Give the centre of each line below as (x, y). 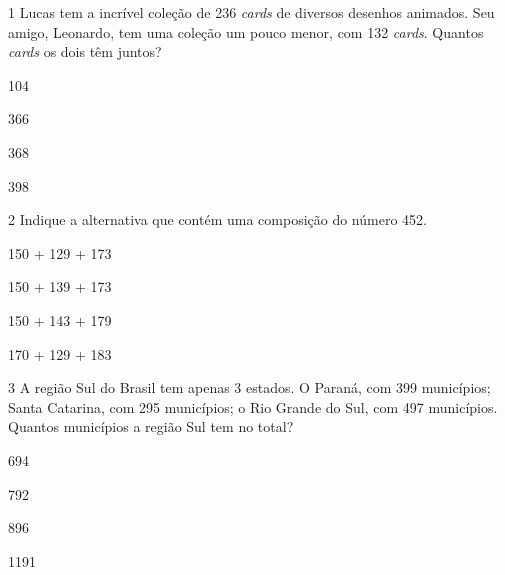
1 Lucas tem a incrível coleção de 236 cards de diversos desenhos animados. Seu (251, 12)
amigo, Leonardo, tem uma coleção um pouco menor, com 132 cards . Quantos (246, 31)
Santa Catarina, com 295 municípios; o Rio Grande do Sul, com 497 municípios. (253, 406)
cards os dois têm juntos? (85, 51)
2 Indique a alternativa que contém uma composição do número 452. (217, 219)
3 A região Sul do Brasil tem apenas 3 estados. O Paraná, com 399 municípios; (249, 387)
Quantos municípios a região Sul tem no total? (151, 426)
